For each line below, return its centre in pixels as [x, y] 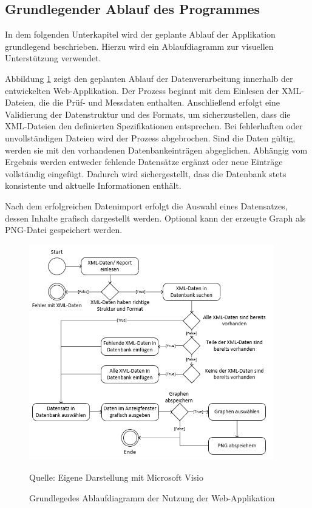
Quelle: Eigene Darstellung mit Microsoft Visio [116, 477]
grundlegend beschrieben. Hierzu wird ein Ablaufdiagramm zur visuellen [139, 46]
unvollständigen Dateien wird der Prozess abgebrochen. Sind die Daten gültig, [150, 137]
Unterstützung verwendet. [53, 58]
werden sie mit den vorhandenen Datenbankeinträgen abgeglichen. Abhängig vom [156, 150]
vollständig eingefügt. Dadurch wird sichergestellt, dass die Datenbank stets [146, 173]
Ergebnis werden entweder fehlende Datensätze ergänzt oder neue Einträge [144, 162]
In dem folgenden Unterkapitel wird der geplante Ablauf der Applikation [140, 34]
